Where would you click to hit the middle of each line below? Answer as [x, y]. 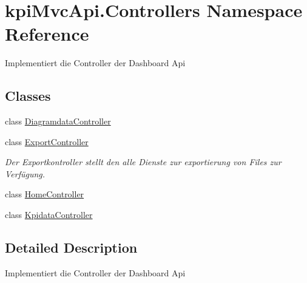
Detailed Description [71, 247]
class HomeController [45, 194]
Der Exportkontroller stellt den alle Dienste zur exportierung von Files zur [143, 162]
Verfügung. [25, 173]
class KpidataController [49, 215]
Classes [28, 96]
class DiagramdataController [58, 121]
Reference [47, 34]
